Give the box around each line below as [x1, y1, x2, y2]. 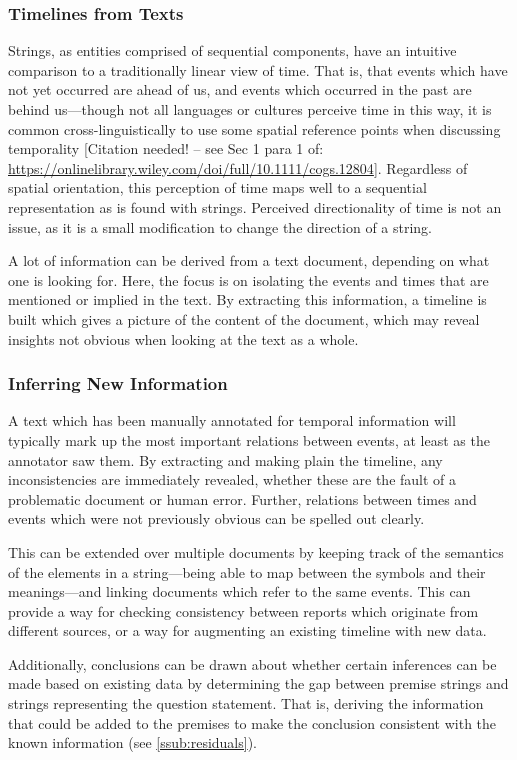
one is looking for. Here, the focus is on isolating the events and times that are [8, 269, 489, 290]
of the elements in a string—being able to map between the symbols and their [8, 561, 486, 582]
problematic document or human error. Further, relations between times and [8, 488, 477, 509]
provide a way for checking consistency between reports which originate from [8, 600, 479, 621]
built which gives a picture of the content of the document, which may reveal [8, 308, 480, 329]
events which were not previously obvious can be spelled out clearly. [8, 508, 425, 529]
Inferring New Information [8, 371, 228, 396]
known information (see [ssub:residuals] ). [8, 732, 258, 753]
